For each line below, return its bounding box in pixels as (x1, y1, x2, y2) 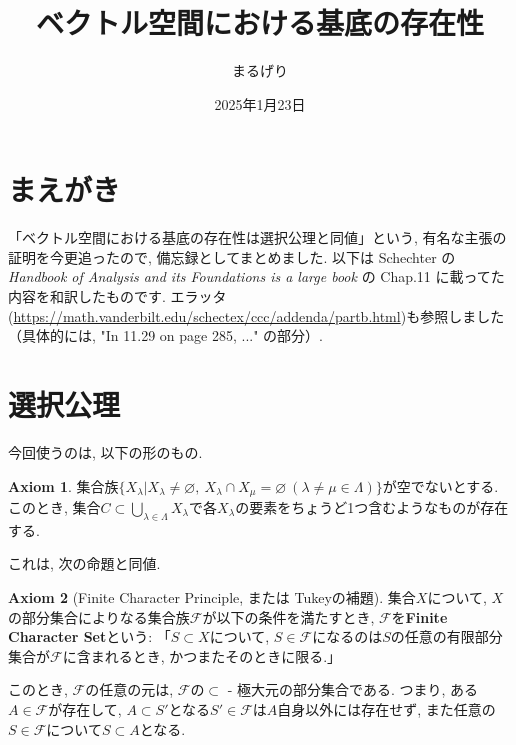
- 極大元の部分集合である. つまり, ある (227, 679, 479, 700)
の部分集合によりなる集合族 (8, 606, 190, 627)
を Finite (391, 606, 448, 627)
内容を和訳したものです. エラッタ (8, 286, 227, 307)
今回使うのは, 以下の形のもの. (8, 441, 203, 462)
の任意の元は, (85, 679, 174, 700)
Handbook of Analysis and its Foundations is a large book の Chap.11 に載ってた (8, 266, 505, 287)
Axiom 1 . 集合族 (8, 475, 119, 496)
